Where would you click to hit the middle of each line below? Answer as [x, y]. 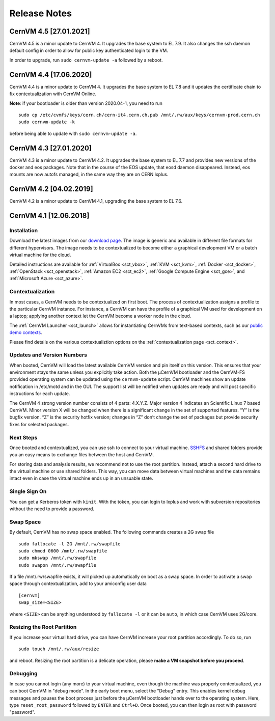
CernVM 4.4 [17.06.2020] [51, 75]
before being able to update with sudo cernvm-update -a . [73, 133]
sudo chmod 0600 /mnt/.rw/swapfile [63, 551]
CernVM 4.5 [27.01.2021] [50, 31]
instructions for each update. [40, 394]
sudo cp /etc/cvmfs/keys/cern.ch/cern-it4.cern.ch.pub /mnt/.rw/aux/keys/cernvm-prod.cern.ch [139, 115]
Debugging [23, 674]
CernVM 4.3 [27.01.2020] [50, 148]
